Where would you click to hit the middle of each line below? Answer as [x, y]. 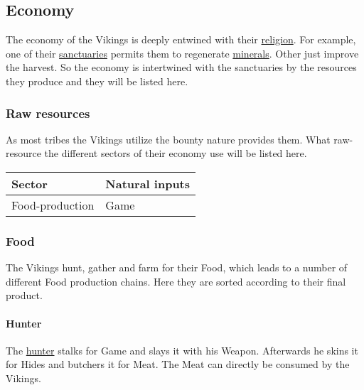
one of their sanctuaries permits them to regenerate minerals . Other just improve [182, 53]
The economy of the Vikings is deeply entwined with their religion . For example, [181, 39]
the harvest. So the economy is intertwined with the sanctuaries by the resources [181, 67]
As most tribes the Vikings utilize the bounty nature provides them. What [168, 139]
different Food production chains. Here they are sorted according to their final [176, 281]
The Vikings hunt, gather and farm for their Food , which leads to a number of [177, 267]
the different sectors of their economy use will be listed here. [176, 153]
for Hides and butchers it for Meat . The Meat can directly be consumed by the [178, 364]
